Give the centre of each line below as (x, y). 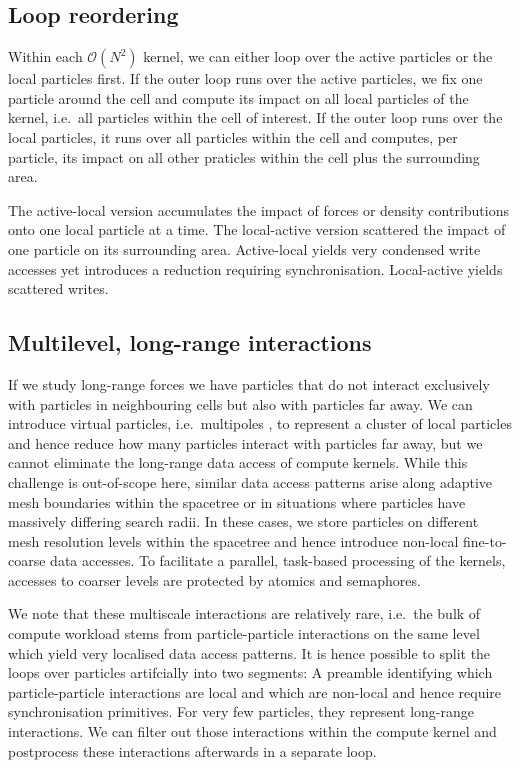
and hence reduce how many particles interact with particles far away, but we (245, 442)
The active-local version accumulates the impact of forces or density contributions (259, 209)
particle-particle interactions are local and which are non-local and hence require (255, 691)
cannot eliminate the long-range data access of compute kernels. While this (238, 462)
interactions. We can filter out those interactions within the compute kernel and (252, 731)
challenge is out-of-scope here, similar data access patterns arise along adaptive (250, 481)
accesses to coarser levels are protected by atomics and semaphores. (214, 579)
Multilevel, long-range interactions (190, 342)
